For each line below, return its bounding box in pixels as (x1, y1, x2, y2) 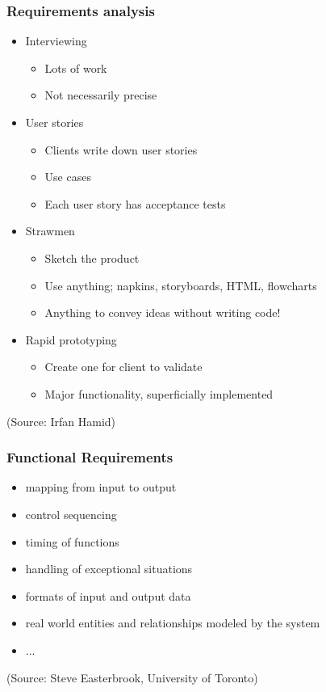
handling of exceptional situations (25, 560, 193, 577)
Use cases (44, 168, 91, 185)
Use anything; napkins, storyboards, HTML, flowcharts (44, 276, 317, 293)
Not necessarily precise (44, 86, 157, 103)
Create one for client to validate (44, 358, 203, 375)
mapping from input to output (25, 479, 177, 496)
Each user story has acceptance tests (44, 195, 226, 212)
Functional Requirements (6, 447, 173, 467)
